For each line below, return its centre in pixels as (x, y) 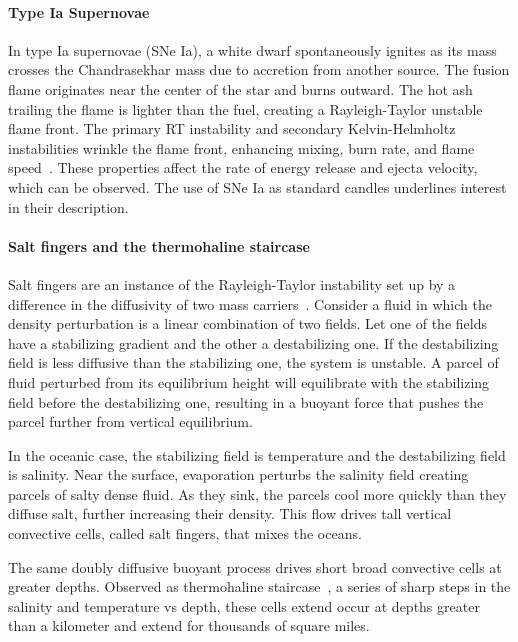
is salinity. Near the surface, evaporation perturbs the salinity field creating (238, 474)
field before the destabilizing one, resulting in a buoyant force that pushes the (246, 401)
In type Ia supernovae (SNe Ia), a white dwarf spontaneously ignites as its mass (252, 49)
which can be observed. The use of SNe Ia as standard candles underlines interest (257, 186)
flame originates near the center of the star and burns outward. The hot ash (240, 88)
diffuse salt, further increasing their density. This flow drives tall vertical (230, 513)
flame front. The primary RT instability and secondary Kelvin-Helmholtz (232, 128)
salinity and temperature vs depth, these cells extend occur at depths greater (244, 605)
